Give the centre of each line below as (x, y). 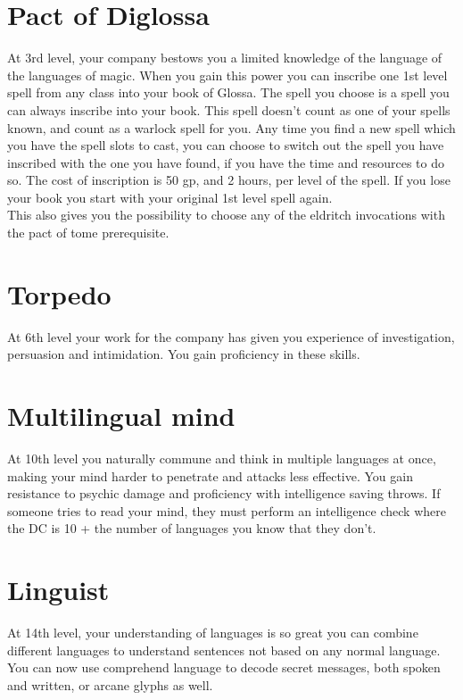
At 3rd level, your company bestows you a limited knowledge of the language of (225, 58)
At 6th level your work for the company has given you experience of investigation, (231, 336)
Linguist (58, 590)
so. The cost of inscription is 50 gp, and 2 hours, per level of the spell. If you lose (229, 180)
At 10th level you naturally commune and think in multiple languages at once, (222, 458)
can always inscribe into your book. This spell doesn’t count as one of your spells (229, 109)
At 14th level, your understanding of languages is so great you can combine (213, 633)
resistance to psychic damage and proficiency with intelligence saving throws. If (224, 493)
